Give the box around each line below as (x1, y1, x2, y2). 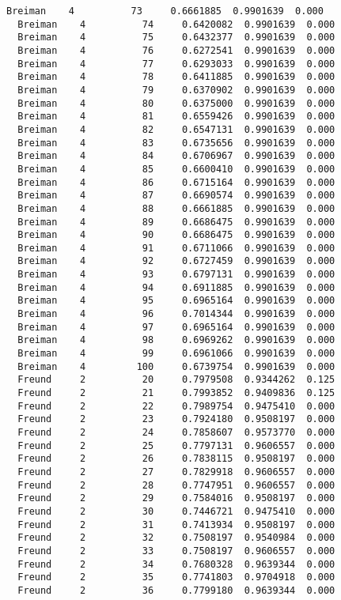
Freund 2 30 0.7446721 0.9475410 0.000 (17, 505, 335, 517)
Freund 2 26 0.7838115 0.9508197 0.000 (17, 453, 335, 465)
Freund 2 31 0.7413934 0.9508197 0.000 (17, 519, 335, 530)
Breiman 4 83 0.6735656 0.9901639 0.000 (17, 137, 335, 149)
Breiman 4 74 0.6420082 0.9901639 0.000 (17, 18, 335, 30)
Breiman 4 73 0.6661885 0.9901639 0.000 (6, 6, 324, 17)
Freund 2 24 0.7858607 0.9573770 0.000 (17, 427, 335, 438)
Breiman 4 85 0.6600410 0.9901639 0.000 (17, 163, 335, 175)
